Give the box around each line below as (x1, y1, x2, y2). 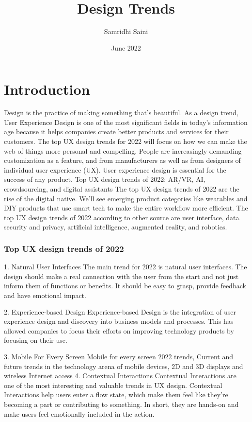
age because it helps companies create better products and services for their (4, 126, 229, 137)
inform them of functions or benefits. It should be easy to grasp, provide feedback (4, 281, 246, 291)
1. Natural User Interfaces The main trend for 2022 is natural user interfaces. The (4, 262, 247, 272)
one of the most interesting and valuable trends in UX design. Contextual (4, 380, 222, 390)
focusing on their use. (4, 335, 67, 345)
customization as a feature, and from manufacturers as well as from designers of (4, 155, 241, 165)
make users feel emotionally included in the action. (4, 408, 155, 419)
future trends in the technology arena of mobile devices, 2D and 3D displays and (4, 361, 243, 371)
